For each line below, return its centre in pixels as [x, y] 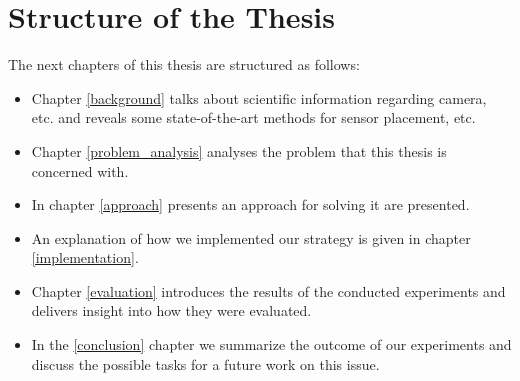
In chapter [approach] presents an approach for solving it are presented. [250, 204]
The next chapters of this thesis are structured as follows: [184, 64]
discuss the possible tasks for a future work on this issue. [205, 363]
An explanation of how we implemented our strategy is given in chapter [251, 237]
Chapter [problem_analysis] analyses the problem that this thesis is [239, 150]
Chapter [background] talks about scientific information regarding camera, [259, 97]
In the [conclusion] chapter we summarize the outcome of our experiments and [271, 344]
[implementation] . [85, 257]
